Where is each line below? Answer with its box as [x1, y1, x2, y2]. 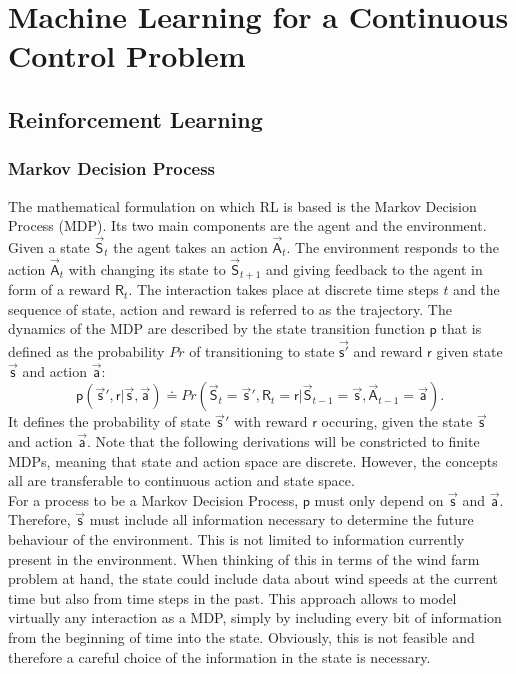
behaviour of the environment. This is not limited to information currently [8, 528, 465, 549]
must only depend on [314, 489, 444, 510]
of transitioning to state [189, 341, 335, 362]
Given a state [8, 236, 90, 257]
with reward [233, 411, 308, 432]
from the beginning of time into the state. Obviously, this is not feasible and [8, 626, 475, 647]
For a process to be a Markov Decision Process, [8, 489, 299, 510]
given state [436, 341, 503, 362]
